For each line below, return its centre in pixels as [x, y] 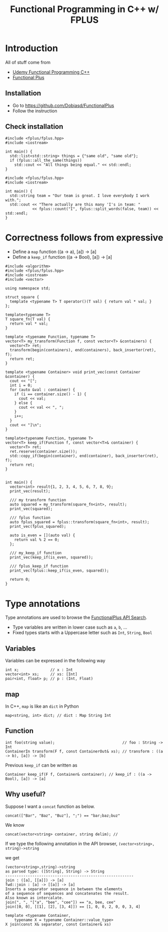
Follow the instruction [35, 111]
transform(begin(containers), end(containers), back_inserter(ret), [83, 350]
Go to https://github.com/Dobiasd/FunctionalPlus [63, 105]
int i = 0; [21, 385]
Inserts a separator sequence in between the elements [64, 889]
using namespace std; [28, 288]
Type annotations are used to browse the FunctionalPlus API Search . [76, 617]
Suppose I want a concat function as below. [50, 806]
